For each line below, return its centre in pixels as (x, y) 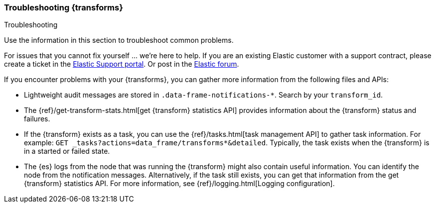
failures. (37, 119)
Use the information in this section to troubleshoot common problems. (119, 40)
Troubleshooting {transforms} (64, 7)
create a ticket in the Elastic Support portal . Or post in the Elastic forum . (122, 64)
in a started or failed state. (67, 151)
